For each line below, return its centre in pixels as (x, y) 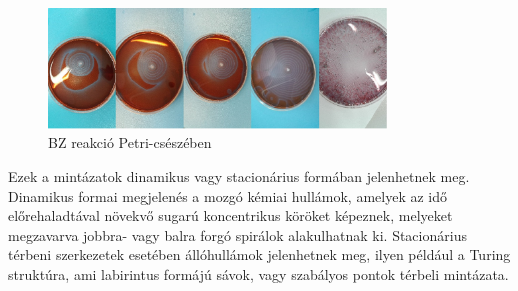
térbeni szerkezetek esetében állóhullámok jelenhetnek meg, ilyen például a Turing (259, 254)
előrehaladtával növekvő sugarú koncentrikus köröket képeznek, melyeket (230, 215)
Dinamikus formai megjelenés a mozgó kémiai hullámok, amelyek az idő (228, 195)
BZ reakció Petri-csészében (130, 142)
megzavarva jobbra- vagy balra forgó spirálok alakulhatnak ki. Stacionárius (237, 234)
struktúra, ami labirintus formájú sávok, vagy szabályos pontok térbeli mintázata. (258, 274)
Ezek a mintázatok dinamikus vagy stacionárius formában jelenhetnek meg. (239, 176)
